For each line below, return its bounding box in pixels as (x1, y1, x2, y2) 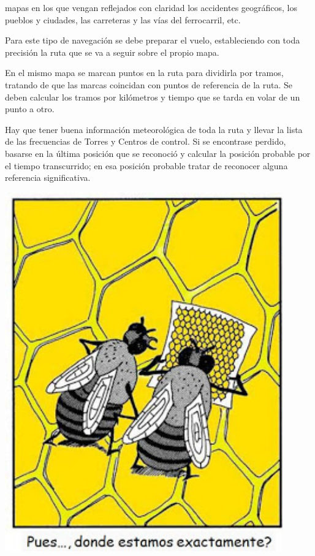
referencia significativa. (5, 171, 91, 184)
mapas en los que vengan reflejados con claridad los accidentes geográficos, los (5, 1, 297, 13)
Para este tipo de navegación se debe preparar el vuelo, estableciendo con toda (5, 34, 300, 47)
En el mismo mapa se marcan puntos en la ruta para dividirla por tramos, (5, 66, 284, 79)
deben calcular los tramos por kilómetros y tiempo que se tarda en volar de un (5, 90, 300, 103)
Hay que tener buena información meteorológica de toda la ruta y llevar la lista (5, 123, 303, 135)
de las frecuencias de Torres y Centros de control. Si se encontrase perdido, (5, 135, 286, 148)
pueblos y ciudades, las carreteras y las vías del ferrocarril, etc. (5, 13, 241, 26)
